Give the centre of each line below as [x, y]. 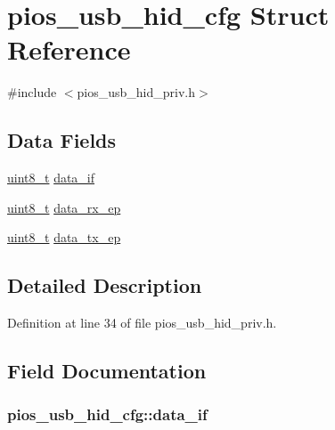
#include [32, 92]
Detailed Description [105, 285]
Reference [69, 49]
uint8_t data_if [51, 178]
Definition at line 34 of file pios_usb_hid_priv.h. [142, 323]
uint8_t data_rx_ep [64, 207]
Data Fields [62, 140]
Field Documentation [107, 371]
